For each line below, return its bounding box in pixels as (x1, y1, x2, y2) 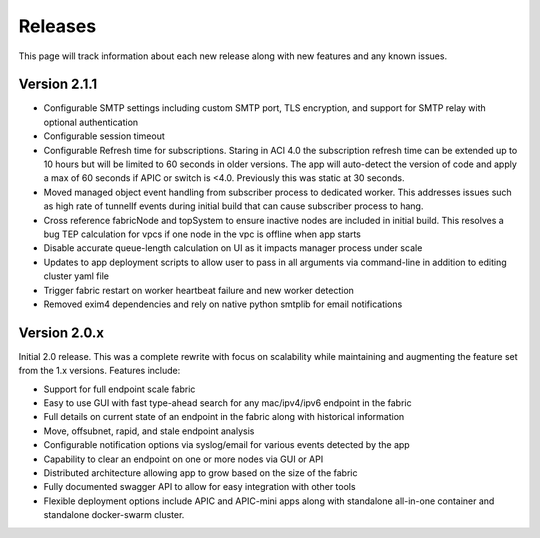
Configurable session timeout (43, 130, 165, 142)
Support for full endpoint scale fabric (43, 383, 196, 395)
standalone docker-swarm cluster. (43, 509, 185, 521)
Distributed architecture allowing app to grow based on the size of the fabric (43, 466, 358, 479)
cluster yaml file (43, 270, 110, 282)
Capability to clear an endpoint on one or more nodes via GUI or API (43, 453, 324, 465)
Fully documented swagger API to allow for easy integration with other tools (43, 481, 356, 493)
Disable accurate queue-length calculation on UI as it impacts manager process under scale (43, 242, 423, 254)
